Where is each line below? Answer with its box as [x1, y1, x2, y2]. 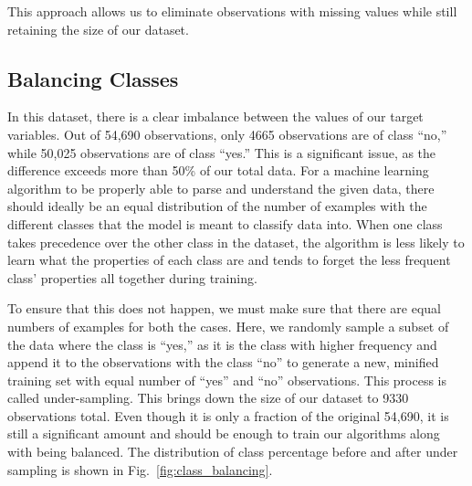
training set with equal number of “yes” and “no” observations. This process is [7, 370, 447, 389]
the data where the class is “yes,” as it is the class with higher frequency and [7, 334, 437, 354]
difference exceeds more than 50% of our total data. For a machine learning [7, 161, 429, 180]
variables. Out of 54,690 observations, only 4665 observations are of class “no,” [7, 124, 447, 143]
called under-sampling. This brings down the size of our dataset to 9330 [7, 388, 409, 407]
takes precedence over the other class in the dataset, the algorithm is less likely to [7, 232, 465, 251]
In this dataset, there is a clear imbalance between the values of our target [7, 107, 424, 126]
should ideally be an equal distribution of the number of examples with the [7, 196, 427, 216]
